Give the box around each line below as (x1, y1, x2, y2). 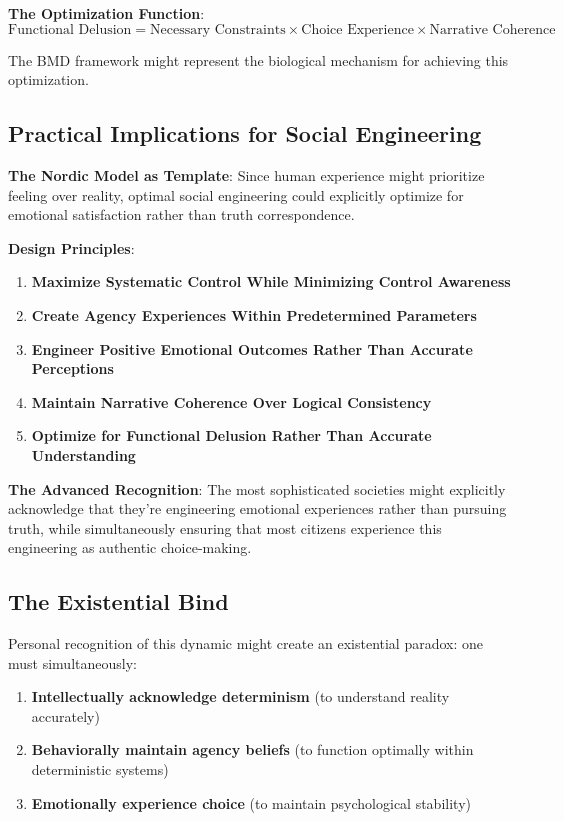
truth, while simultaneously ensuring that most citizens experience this (8, 517, 442, 538)
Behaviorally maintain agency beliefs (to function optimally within (31, 739, 474, 760)
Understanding (31, 444, 136, 465)
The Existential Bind (8, 586, 229, 617)
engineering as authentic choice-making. (8, 537, 252, 558)
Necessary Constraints (150, 22, 286, 37)
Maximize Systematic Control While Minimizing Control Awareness (31, 271, 511, 292)
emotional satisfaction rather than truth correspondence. (8, 204, 355, 225)
